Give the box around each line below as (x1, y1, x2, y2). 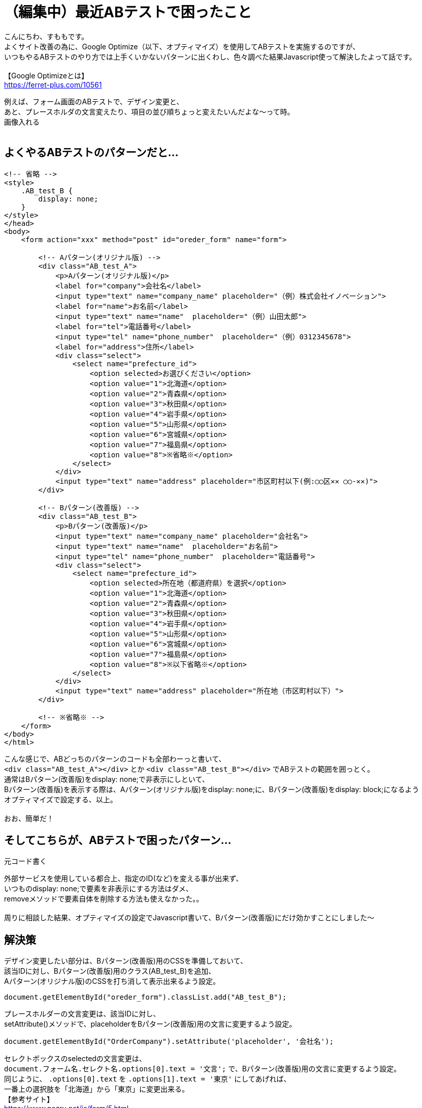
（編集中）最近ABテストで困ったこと (4, 4, 252, 21)
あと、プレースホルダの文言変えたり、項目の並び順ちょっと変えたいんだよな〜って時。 (4, 107, 295, 116)
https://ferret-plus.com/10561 (4, 80, 102, 89)
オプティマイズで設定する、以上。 (4, 795, 117, 804)
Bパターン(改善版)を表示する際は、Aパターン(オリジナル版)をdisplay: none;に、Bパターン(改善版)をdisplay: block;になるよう (4, 784, 419, 794)
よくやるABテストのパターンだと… (4, 146, 179, 159)
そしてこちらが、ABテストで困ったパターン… (4, 834, 232, 847)
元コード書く (4, 857, 47, 866)
